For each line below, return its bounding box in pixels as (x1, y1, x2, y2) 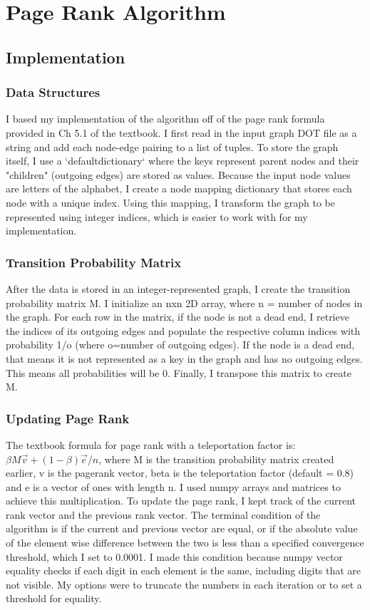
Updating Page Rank (6, 409, 130, 427)
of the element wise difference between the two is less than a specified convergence (6, 535, 364, 550)
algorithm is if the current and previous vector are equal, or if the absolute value (6, 521, 358, 536)
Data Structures (6, 83, 101, 101)
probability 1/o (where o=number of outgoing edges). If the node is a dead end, (6, 337, 355, 352)
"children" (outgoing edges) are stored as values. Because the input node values (6, 167, 351, 182)
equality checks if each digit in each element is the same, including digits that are (6, 563, 361, 578)
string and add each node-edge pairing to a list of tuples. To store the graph (6, 139, 339, 154)
